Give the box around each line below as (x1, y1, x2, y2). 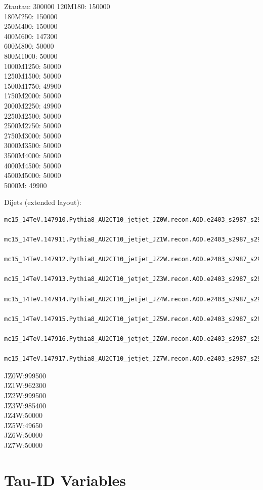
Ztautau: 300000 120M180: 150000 (4, 1, 110, 11)
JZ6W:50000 (4, 430, 43, 440)
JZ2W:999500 (4, 390, 47, 400)
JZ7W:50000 (4, 439, 43, 450)
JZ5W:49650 (4, 419, 43, 430)
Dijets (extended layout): (4, 197, 81, 207)
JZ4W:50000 (4, 410, 43, 421)
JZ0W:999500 (4, 370, 47, 380)
